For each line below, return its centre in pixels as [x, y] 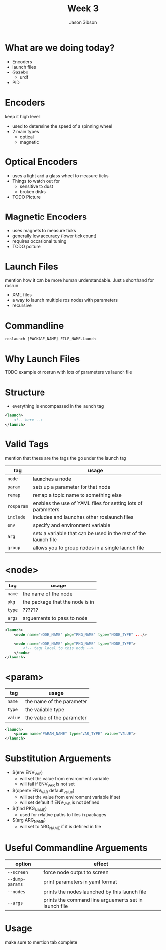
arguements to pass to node [55, 618]
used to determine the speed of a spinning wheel [62, 126]
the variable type [45, 709]
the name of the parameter [56, 701]
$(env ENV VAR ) [28, 773]
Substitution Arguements [58, 758]
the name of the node [47, 594]
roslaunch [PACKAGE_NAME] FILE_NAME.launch [51, 339]
